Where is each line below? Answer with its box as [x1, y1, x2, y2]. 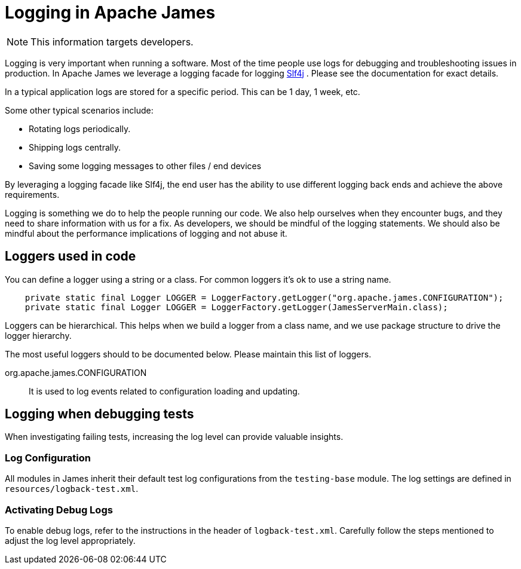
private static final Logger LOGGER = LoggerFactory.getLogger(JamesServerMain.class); [24, 302, 448, 312]
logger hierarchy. [5, 330, 72, 341]
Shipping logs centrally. [29, 142, 121, 152]
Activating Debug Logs [5, 503, 113, 516]
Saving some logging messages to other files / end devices [29, 160, 262, 171]
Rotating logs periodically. [29, 123, 131, 134]
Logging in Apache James [5, 2, 216, 23]
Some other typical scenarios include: [5, 105, 154, 115]
